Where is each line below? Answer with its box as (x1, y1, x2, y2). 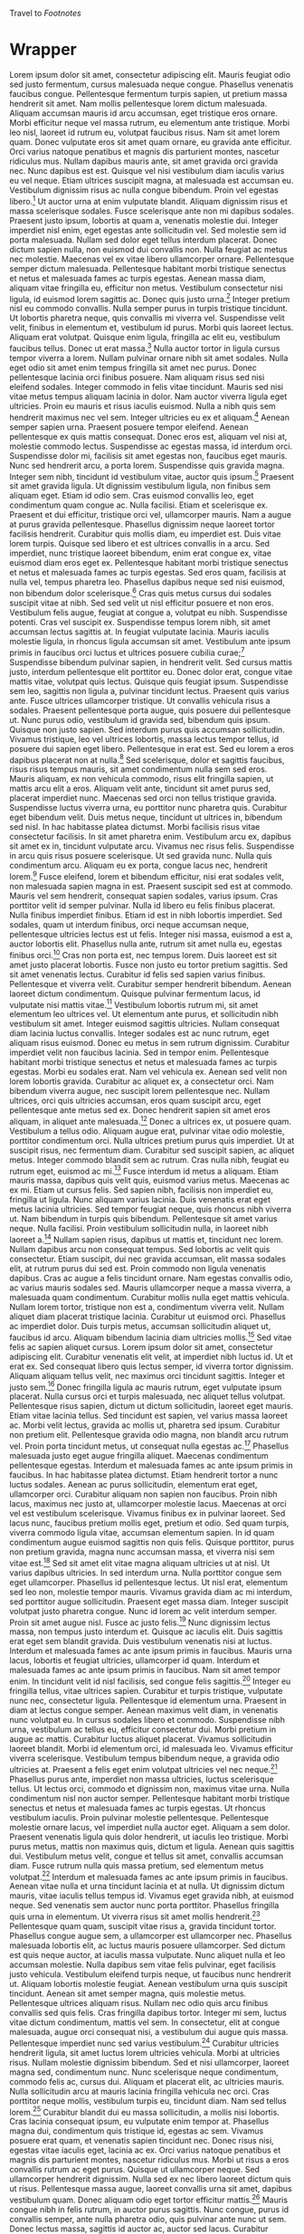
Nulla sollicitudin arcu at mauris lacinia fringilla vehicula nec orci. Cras (9, 2086, 270, 2096)
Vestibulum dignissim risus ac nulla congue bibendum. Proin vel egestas (9, 185, 279, 195)
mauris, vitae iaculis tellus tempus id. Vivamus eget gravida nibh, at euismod (9, 1890, 294, 1901)
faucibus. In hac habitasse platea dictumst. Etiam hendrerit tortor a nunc (9, 1469, 279, 1480)
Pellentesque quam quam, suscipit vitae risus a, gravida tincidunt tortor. (9, 1921, 277, 1932)
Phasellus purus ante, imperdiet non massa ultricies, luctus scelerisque (9, 1773, 274, 1784)
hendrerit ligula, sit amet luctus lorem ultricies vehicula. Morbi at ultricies (9, 2047, 280, 2058)
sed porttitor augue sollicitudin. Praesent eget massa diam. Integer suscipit (9, 1596, 289, 1607)
